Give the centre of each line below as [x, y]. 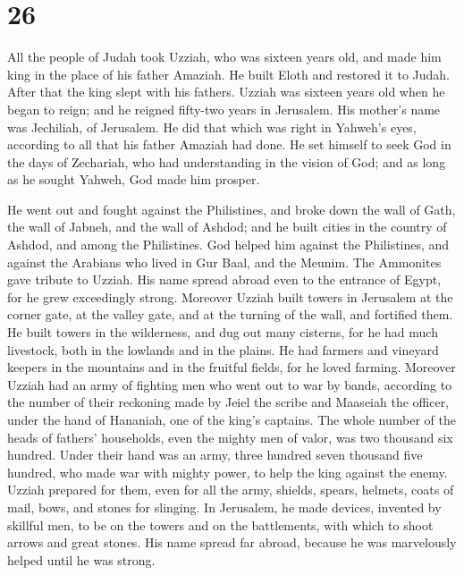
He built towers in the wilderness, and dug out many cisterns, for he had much [223, 332]
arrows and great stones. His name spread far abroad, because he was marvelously [232, 542]
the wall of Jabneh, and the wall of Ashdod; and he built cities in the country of [227, 227]
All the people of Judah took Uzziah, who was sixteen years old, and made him [224, 57]
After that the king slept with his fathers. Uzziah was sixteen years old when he [226, 92]
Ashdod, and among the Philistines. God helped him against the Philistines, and [228, 245]
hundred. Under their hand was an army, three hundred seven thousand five [215, 455]
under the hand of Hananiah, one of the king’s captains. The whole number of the [232, 419]
